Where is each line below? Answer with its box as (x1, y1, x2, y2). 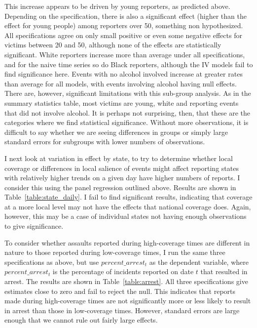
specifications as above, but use (4, 256, 99, 267)
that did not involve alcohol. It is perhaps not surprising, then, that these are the (4, 107, 250, 118)
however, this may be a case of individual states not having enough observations (4, 211, 247, 221)
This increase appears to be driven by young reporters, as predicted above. (4, 1, 230, 11)
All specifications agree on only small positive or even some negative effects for (4, 30, 242, 40)
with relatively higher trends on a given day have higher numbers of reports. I (4, 172, 240, 183)
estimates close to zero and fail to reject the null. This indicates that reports (4, 286, 236, 296)
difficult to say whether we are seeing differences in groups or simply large (4, 126, 228, 137)
